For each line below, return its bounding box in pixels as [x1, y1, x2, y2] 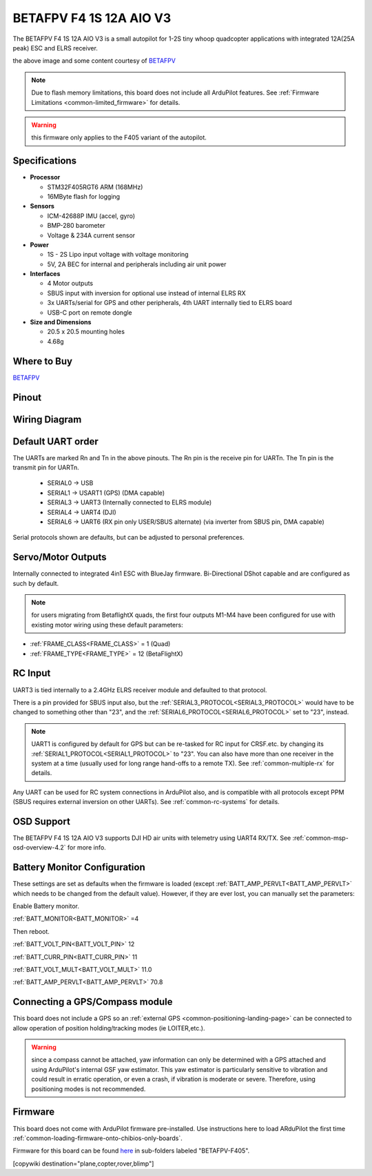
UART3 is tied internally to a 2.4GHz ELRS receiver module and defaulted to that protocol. [12, 685, 267, 694]
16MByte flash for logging [47, 192, 121, 200]
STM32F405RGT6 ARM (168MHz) [47, 183, 143, 191]
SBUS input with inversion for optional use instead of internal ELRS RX [47, 288, 246, 297]
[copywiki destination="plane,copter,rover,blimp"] [12, 1159, 154, 1168]
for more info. [67, 843, 106, 852]
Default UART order [12, 435, 99, 447]
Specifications [12, 155, 77, 167]
